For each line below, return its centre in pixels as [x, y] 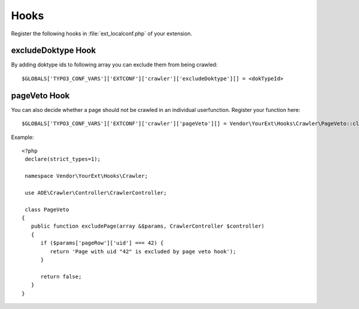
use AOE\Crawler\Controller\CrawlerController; [96, 193]
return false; [61, 276]
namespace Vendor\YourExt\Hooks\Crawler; [86, 176]
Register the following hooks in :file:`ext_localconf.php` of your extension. [102, 34]
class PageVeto [47, 209]
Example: [22, 137]
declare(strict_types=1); [63, 159]
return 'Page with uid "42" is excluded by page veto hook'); [143, 251]
